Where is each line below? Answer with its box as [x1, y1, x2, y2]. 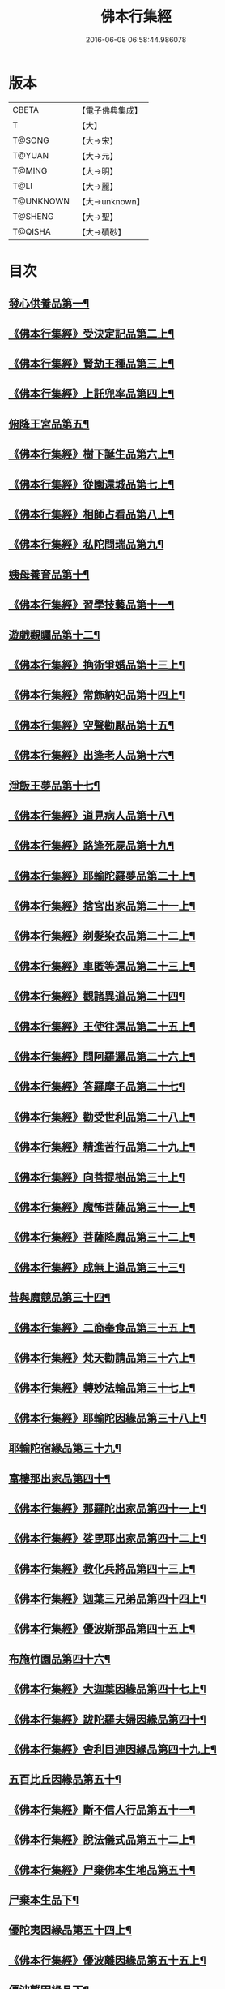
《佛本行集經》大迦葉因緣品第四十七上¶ [8, 1682, 206, 1696]
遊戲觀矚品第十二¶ [8, 628, 100, 642]
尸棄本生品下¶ [8, 1892, 79, 1907]
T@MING [12, 165, 48, 176]
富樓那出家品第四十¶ [8, 1471, 111, 1485]
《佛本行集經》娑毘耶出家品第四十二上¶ [8, 1531, 206, 1546]
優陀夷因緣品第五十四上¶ [8, 1923, 132, 1937]
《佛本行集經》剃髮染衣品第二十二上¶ [8, 929, 196, 943]
